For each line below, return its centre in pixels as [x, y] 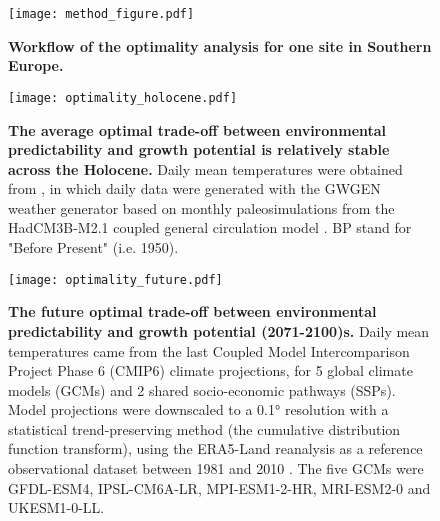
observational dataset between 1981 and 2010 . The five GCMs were [216, 468]
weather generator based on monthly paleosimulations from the [201, 207]
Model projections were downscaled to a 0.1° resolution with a [198, 409]
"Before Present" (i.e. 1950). [93, 247]
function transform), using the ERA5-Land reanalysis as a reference [215, 448]
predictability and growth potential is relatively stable [199, 149]
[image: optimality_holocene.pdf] [123, 97]
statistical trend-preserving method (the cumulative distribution [204, 428]
